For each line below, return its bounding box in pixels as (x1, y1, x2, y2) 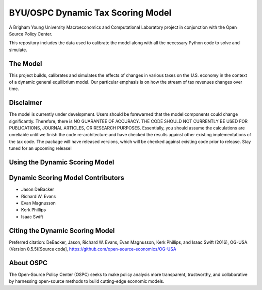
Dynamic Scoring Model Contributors (9, 174, 125, 182)
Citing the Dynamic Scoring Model (9, 226, 115, 235)
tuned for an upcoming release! (9, 145, 72, 151)
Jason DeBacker (21, 186, 54, 192)
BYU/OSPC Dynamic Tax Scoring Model (9, 7, 172, 18)
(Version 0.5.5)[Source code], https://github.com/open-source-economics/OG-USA (9, 246, 177, 252)
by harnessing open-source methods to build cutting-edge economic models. (9, 278, 164, 284)
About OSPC (9, 258, 48, 267)
